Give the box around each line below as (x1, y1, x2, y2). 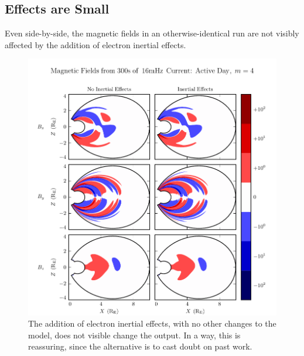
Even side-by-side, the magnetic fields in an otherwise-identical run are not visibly (5, 27, 299, 39)
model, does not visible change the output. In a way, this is (28, 328, 241, 341)
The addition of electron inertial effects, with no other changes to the (28, 317, 276, 330)
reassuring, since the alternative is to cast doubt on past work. (28, 340, 252, 352)
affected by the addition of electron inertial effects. (5, 38, 186, 51)
